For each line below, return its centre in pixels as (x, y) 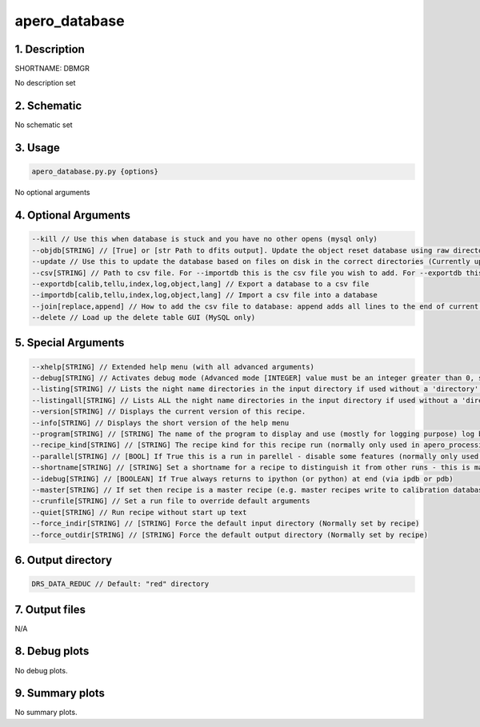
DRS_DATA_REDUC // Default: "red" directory (120, 584)
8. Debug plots (52, 651)
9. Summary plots (60, 693)
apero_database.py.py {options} (95, 172)
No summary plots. (46, 713)
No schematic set (44, 125)
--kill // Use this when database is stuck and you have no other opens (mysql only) (204, 239)
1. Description (50, 49)
